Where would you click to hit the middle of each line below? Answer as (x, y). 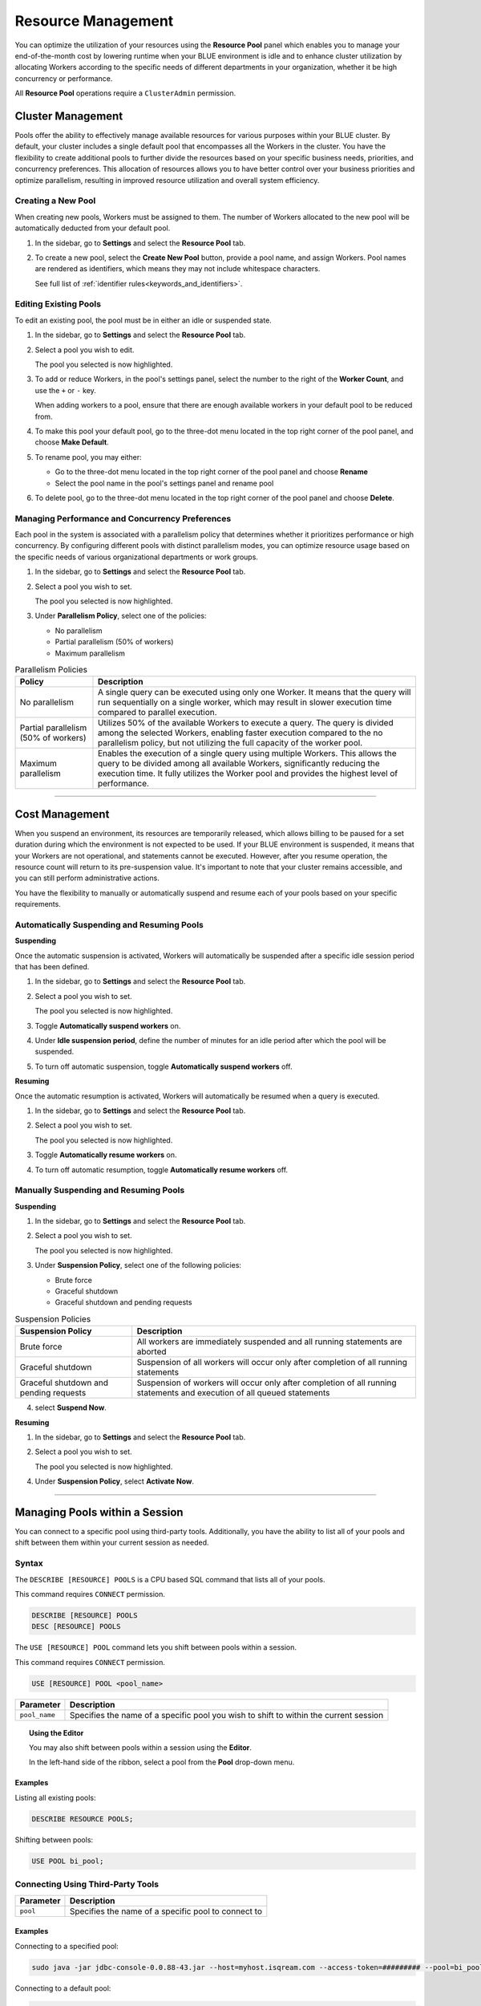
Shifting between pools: (54, 1840)
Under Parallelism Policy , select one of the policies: (121, 616)
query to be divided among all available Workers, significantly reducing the (238, 764)
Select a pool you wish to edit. (85, 350)
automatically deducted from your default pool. (93, 228)
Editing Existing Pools (58, 304)
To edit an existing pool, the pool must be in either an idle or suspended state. (143, 320)
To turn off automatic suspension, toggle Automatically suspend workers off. (164, 1066)
